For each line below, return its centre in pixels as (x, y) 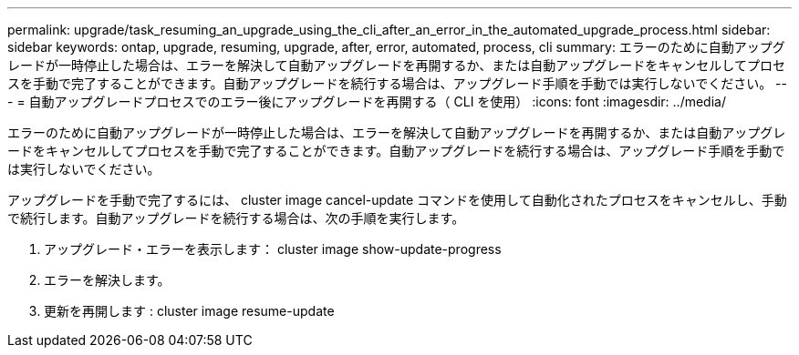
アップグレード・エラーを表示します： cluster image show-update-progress (273, 249)
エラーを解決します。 (107, 280)
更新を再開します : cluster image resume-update (189, 311)
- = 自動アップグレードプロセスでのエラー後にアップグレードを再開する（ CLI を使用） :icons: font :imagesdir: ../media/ (367, 101)
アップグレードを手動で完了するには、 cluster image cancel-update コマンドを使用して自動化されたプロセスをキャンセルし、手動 (397, 200)
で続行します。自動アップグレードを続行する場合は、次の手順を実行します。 (236, 218)
